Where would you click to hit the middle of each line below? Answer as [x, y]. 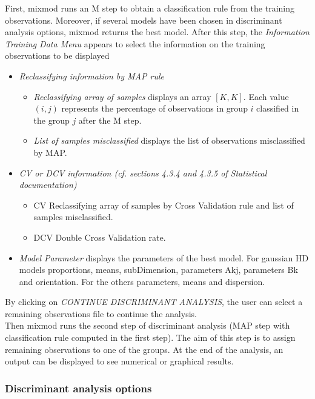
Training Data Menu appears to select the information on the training [135, 43]
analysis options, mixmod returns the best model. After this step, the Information [157, 32]
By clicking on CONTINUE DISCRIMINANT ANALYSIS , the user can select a [154, 302]
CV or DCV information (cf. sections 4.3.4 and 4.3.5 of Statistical [143, 173]
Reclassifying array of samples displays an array [122, 96]
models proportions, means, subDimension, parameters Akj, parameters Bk [158, 270]
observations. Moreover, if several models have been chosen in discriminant [144, 20]
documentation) [48, 185]
